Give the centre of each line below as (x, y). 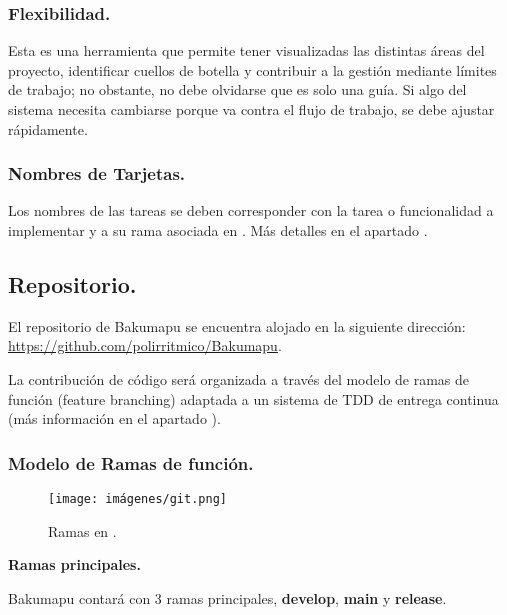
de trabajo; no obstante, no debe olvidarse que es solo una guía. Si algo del (237, 89)
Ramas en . (82, 530)
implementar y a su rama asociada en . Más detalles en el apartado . (218, 230)
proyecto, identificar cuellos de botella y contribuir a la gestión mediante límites (252, 69)
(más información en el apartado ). (114, 418)
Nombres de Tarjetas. (97, 173)
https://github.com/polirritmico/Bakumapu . (145, 345)
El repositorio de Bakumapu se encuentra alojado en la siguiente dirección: (237, 325)
